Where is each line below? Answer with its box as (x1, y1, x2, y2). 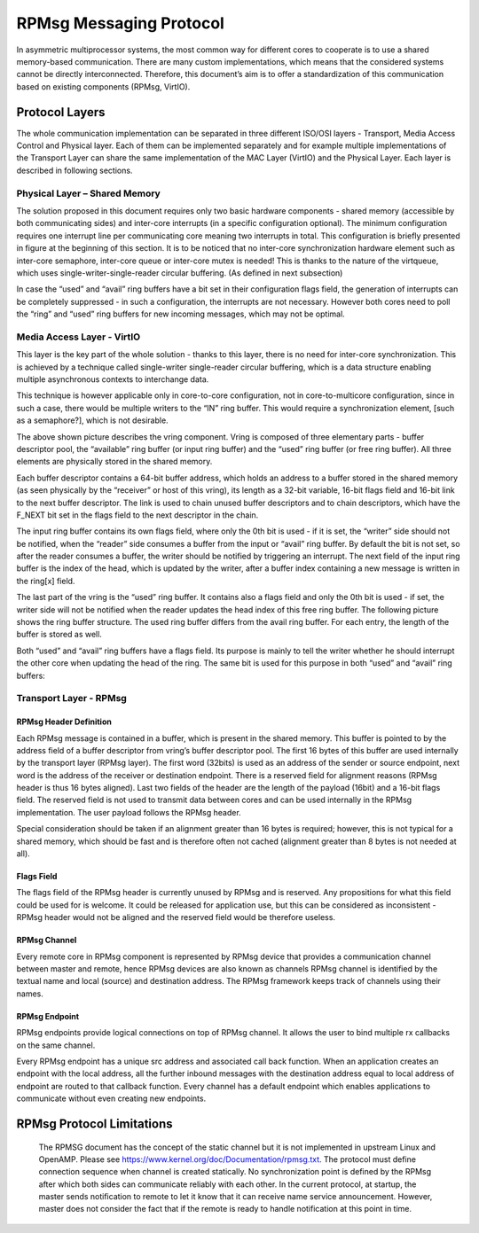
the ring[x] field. (16, 575, 75, 586)
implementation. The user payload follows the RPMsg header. (16, 807, 241, 817)
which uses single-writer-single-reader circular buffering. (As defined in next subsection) (16, 267, 343, 278)
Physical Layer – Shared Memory (16, 187, 161, 199)
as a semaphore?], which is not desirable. (16, 415, 169, 425)
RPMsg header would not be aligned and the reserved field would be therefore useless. (16, 912, 336, 923)
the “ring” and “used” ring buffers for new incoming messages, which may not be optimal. (16, 308, 345, 319)
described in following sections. (16, 165, 133, 176)
